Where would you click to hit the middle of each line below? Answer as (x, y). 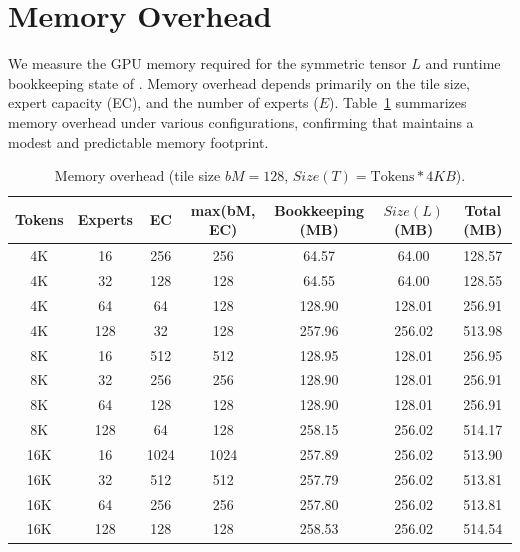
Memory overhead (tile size (137, 175)
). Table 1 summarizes (398, 102)
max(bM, (223, 209)
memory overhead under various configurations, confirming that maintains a (241, 121)
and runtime (463, 63)
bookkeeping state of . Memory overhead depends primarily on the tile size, (239, 82)
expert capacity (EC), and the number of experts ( (163, 102)
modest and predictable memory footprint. (138, 141)
